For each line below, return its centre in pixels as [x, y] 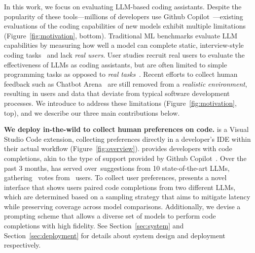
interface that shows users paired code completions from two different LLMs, [120, 187]
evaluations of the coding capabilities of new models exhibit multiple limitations [125, 26]
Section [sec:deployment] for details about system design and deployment [115, 235]
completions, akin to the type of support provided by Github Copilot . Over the [125, 158]
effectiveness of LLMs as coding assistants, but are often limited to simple [116, 64]
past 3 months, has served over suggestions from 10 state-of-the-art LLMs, [117, 168]
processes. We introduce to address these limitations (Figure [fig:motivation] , [120, 103]
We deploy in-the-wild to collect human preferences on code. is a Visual [127, 129]
